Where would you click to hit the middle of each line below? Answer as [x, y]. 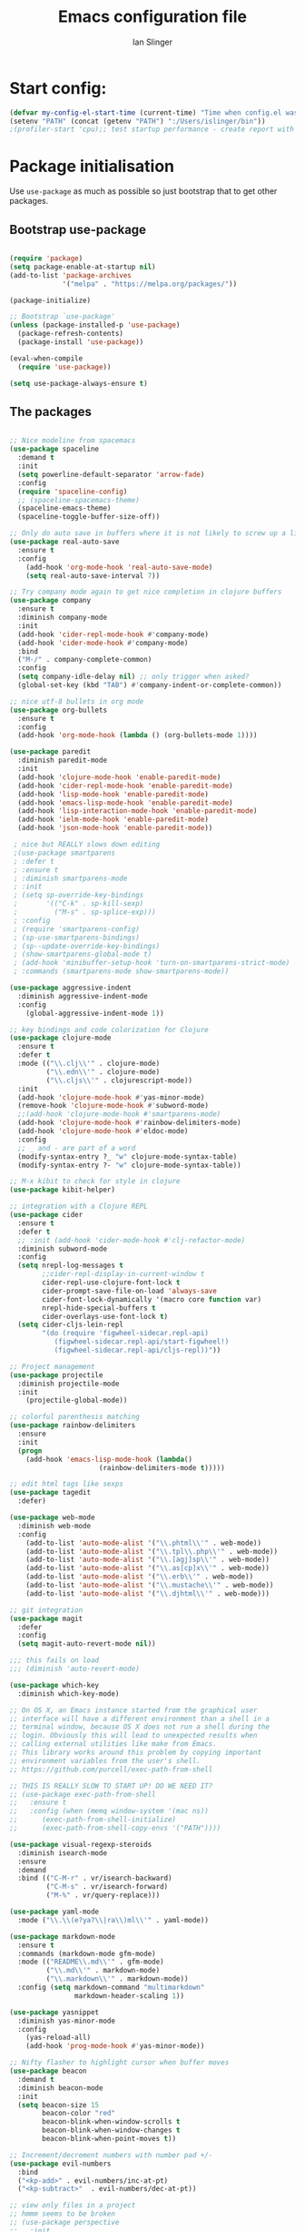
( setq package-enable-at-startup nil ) [83, 267]
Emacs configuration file [152, 17]
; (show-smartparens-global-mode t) [83, 954]
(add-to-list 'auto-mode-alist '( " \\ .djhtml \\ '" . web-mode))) [148, 1593]
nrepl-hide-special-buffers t [99, 1308]
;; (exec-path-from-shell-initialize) [93, 1820]
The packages [51, 411]
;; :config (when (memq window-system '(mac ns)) [109, 1811]
